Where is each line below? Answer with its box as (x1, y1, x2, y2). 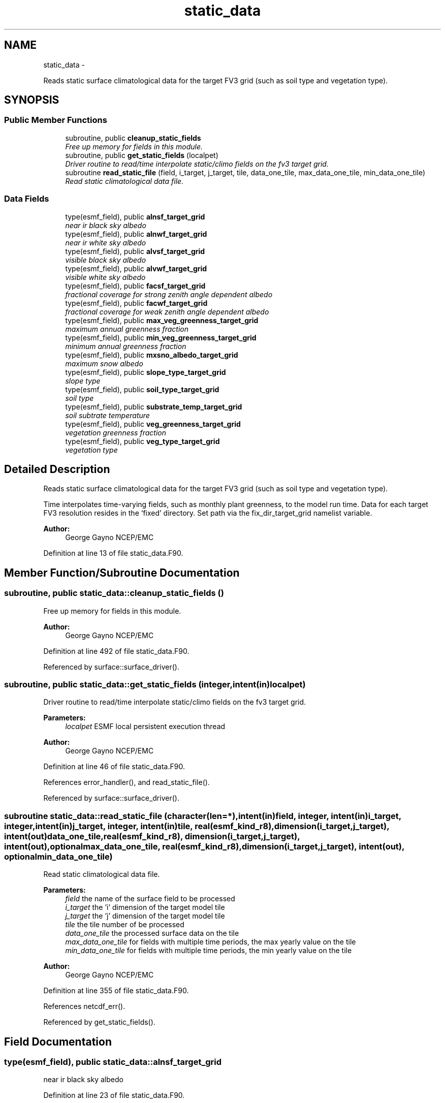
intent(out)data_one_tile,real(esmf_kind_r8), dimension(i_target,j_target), (4, 831, 300, 841)
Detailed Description (4, 462, 110, 476)
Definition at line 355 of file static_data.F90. (43, 986, 189, 995)
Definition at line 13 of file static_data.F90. (43, 549, 183, 558)
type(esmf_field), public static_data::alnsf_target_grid (4, 1056, 222, 1067)
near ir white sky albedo (65, 238, 146, 247)
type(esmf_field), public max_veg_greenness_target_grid (65, 316, 259, 325)
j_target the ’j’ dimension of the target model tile (65, 911, 225, 921)
